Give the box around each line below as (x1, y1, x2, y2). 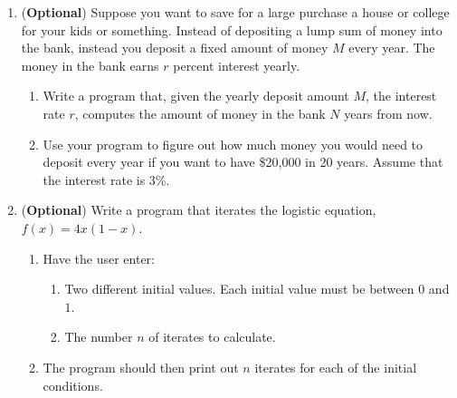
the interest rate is (43, 170, 146, 189)
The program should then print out (43, 357, 239, 376)
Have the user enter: (43, 248, 156, 267)
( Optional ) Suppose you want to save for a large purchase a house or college (21, 3, 450, 21)
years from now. (344, 103, 433, 122)
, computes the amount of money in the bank (74, 103, 326, 122)
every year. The (348, 38, 435, 57)
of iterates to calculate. (148, 327, 276, 346)
